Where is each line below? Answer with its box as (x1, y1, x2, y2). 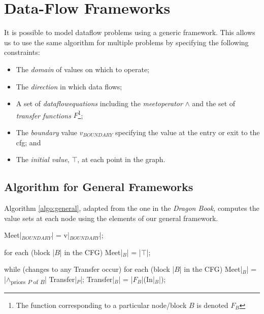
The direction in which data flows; (16, 81, 122, 91)
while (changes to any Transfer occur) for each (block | (4, 264, 175, 274)
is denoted (196, 300, 228, 310)
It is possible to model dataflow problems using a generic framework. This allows (4, 27, 255, 38)
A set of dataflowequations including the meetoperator (16, 98, 183, 109)
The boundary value (16, 127, 78, 137)
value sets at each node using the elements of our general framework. (4, 212, 218, 223)
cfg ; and (16, 137, 41, 147)
